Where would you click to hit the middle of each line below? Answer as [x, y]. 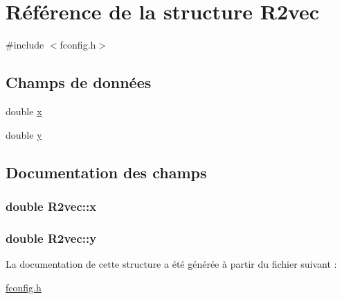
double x [24, 111]
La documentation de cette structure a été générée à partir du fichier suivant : [171, 263]
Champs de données [79, 82]
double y [24, 134]
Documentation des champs [106, 172]
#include [25, 45]
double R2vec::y [51, 238]
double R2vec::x [51, 206]
